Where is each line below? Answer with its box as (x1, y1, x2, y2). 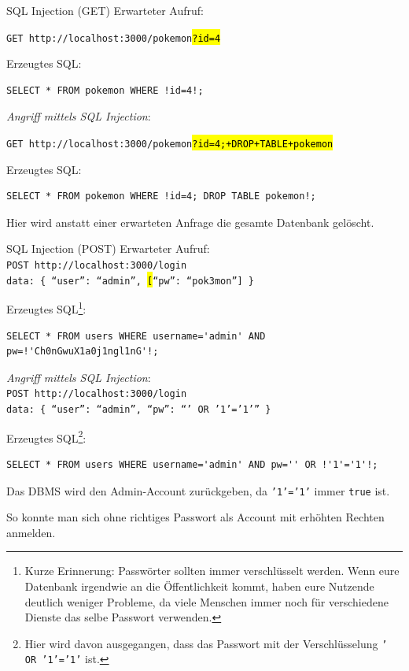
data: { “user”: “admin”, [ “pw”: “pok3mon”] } (6, 275, 255, 287)
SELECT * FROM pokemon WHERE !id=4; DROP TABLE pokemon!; (6, 191, 316, 202)
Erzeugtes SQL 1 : (6, 298, 87, 317)
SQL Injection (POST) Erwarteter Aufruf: (6, 240, 210, 257)
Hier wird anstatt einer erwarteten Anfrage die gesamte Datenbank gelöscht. (6, 213, 374, 230)
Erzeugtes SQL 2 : (6, 427, 87, 446)
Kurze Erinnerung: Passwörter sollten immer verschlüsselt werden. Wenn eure (24, 562, 400, 579)
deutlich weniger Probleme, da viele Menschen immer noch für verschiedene (24, 593, 389, 610)
